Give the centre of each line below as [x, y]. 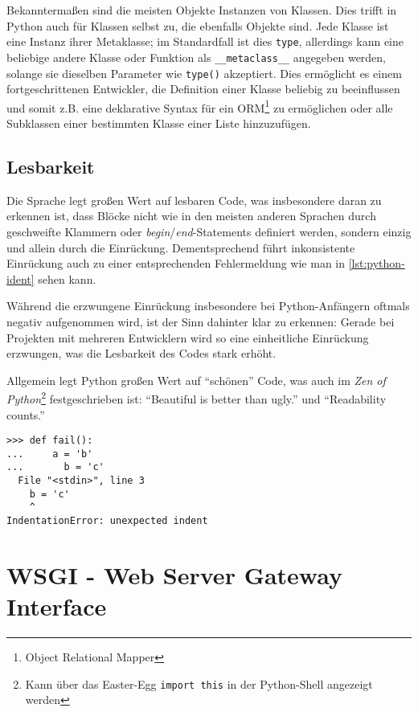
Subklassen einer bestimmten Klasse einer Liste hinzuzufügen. [159, 123]
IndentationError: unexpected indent [107, 521]
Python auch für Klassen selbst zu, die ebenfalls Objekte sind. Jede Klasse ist [198, 25]
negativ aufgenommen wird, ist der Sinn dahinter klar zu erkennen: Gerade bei [201, 321]
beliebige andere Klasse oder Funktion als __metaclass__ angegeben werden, [197, 57]
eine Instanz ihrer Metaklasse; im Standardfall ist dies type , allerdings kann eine [205, 41]
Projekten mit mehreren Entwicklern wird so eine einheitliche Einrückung [188, 337]
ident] [20, 278]
